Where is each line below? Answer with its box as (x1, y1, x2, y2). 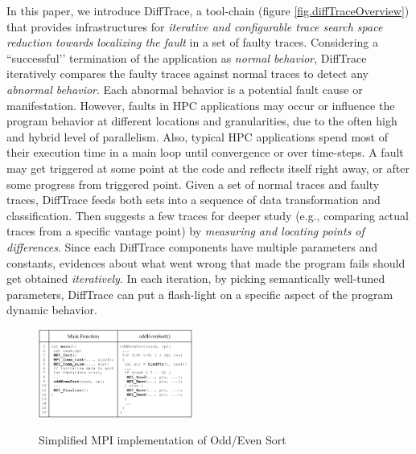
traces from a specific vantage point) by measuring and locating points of (6, 223, 365, 239)
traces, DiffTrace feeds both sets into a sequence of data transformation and (6, 191, 381, 208)
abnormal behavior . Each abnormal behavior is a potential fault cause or (6, 80, 363, 97)
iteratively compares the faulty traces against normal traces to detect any (6, 65, 369, 82)
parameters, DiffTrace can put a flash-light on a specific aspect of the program (6, 285, 393, 302)
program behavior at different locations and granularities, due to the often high (6, 112, 397, 129)
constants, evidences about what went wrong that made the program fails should (6, 254, 406, 271)
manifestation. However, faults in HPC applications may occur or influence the (6, 96, 395, 113)
